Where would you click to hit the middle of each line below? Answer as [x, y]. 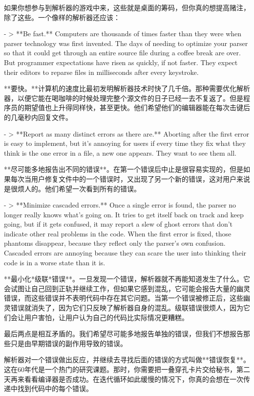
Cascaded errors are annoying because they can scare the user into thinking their [125, 253]
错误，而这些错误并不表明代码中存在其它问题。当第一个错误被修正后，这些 [124, 298]
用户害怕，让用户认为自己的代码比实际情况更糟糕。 [106, 317]
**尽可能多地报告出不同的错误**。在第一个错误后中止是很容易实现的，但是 [124, 169]
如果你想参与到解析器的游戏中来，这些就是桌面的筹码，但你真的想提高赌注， [127, 7]
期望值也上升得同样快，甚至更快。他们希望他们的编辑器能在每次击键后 [137, 107]
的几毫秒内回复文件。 [38, 117]
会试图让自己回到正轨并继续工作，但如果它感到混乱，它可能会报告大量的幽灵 [127, 288]
